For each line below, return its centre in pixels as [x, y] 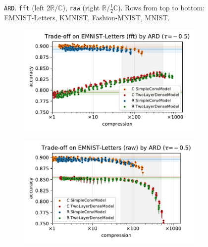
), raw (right [81, 7]
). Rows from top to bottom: [161, 7]
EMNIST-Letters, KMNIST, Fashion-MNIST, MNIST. [87, 17]
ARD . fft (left [24, 7]
